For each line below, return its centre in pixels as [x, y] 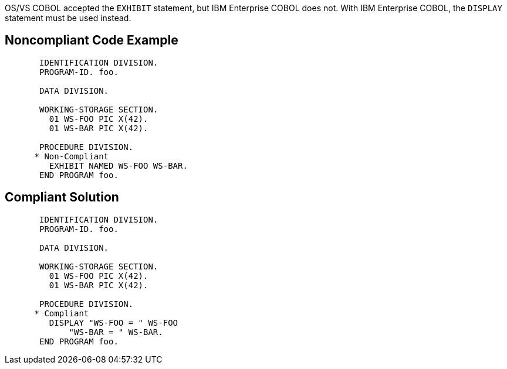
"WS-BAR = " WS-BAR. [116, 332]
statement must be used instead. [68, 18]
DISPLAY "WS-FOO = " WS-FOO [114, 322]
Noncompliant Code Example [92, 40]
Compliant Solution [62, 197]
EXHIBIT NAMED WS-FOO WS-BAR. [118, 165]
